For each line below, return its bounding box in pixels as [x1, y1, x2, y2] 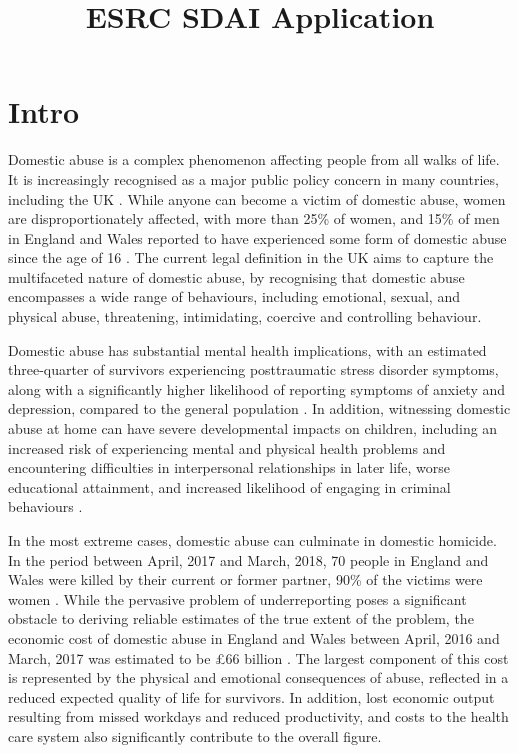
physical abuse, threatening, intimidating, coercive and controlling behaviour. [8, 306, 482, 327]
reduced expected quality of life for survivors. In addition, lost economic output [8, 686, 495, 707]
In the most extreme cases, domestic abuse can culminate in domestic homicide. [8, 530, 497, 550]
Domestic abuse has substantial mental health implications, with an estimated [8, 339, 487, 360]
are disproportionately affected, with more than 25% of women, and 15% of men [8, 208, 500, 229]
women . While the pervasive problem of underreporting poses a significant [8, 588, 467, 609]
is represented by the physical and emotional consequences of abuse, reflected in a [8, 667, 509, 688]
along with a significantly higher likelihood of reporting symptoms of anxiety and [8, 378, 506, 399]
